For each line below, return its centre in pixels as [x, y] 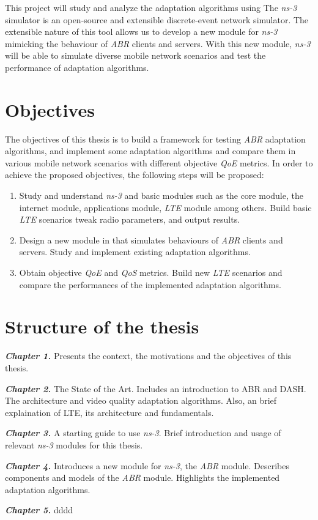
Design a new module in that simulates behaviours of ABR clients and [151, 240]
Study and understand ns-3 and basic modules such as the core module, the [161, 195]
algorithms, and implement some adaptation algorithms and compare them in [150, 151]
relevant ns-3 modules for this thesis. [74, 444]
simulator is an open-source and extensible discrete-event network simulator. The [157, 19]
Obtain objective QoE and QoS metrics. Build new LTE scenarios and [151, 273]
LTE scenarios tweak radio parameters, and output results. [130, 219]
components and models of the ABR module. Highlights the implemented [142, 477]
